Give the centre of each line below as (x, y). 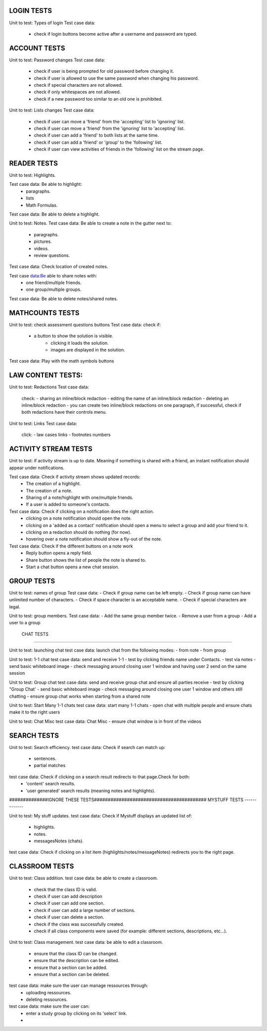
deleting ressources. (47, 1000)
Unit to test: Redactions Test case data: (49, 387)
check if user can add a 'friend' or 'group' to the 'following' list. (98, 142)
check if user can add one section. (69, 903)
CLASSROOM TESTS (42, 866)
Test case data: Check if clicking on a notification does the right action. (82, 511)
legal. (15, 606)
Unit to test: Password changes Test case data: (57, 60)
